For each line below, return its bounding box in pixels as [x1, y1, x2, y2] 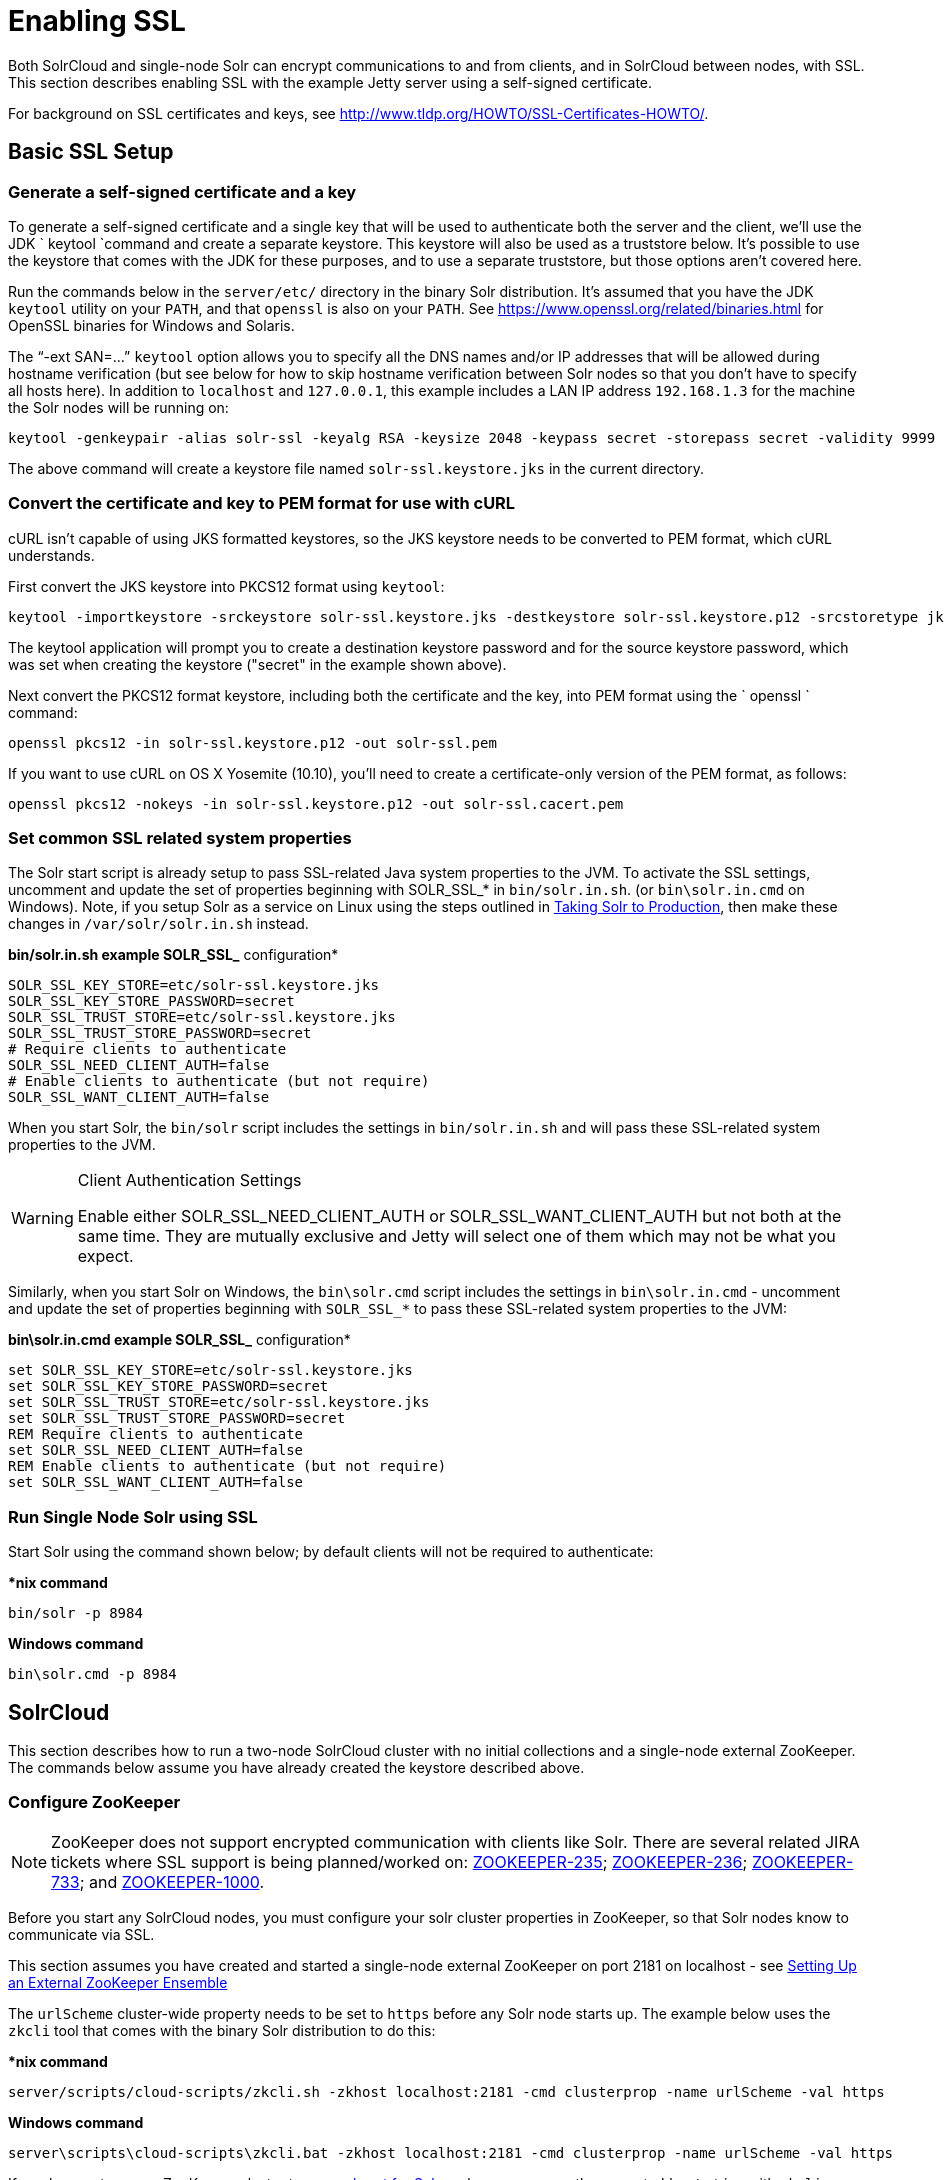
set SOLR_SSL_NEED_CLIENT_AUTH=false [8, 1442, 304, 1459]
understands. [8, 546, 95, 564]
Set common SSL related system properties [8, 828, 352, 849]
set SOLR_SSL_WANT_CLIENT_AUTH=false [8, 1474, 304, 1491]
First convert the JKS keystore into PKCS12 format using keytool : [8, 577, 445, 595]
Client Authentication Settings [77, 1170, 302, 1191]
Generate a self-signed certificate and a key [8, 181, 357, 202]
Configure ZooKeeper [8, 1792, 181, 1813]
